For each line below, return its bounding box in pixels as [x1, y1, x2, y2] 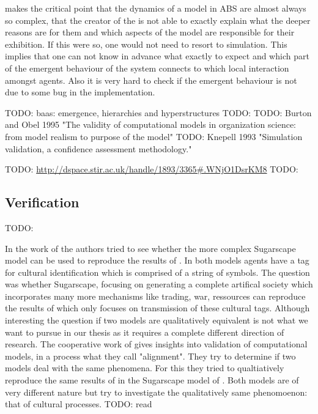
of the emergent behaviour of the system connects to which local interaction [5, 61, 289, 74]
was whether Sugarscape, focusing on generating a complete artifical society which [5, 278, 313, 290]
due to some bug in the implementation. [5, 86, 155, 98]
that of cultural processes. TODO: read [5, 397, 152, 410]
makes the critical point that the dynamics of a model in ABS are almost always [5, 2, 306, 14]
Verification [5, 193, 79, 212]
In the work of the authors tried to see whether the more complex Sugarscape [5, 242, 296, 254]
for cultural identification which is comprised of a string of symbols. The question [5, 265, 310, 278]
